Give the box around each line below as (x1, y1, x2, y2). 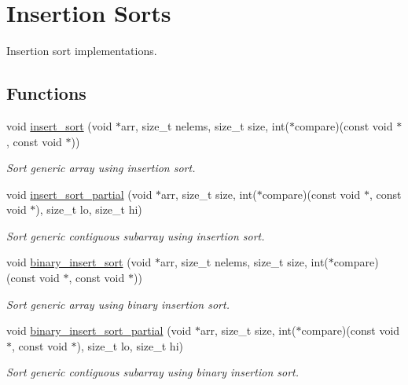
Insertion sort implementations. (6, 42, 157, 59)
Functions (6, 81, 86, 105)
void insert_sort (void (6, 117, 112, 134)
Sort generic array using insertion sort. (6, 159, 196, 176)
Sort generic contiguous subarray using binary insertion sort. (6, 364, 299, 380)
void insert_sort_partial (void (6, 185, 153, 202)
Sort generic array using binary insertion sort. (6, 295, 230, 312)
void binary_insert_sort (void (6, 254, 152, 270)
